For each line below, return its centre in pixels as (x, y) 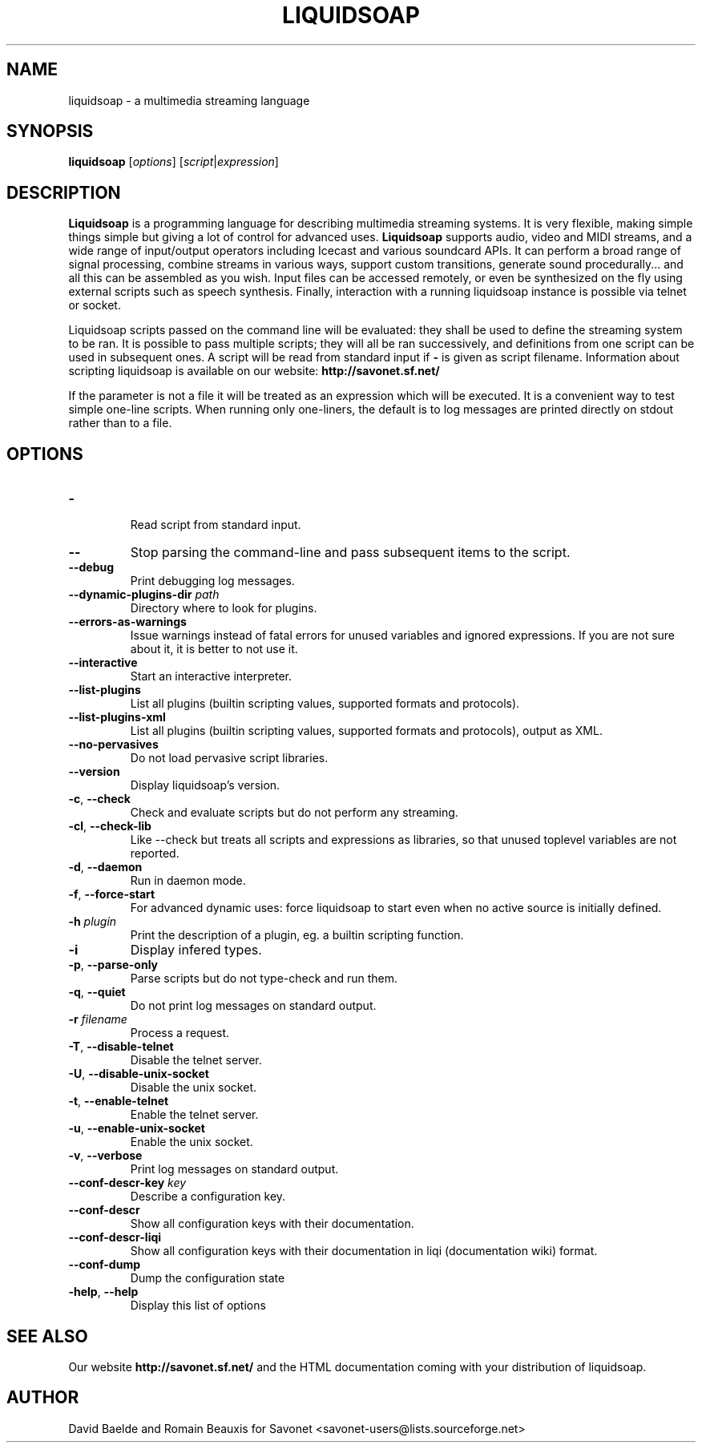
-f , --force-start (112, 894)
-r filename (98, 1019)
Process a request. (180, 1033)
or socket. (95, 305)
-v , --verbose (105, 1156)
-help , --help (103, 1292)
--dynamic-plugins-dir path (144, 595)
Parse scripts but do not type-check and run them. (264, 979)
